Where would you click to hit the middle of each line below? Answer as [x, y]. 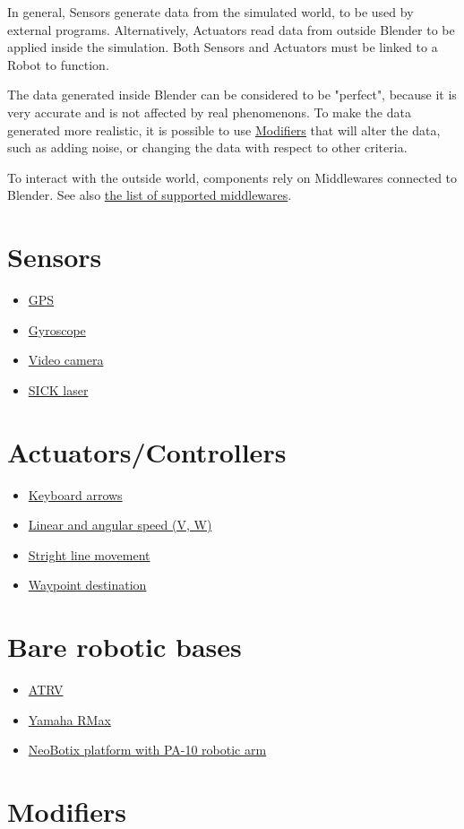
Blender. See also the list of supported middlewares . [150, 195]
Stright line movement [89, 554]
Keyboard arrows [75, 494]
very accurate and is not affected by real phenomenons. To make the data [209, 112]
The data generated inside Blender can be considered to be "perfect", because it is [232, 95]
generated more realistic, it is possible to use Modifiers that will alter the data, [224, 130]
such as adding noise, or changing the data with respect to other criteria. [207, 147]
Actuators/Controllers [147, 451]
